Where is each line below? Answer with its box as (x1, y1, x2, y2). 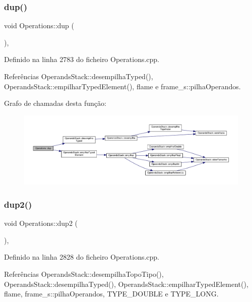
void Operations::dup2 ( (4, 218, 78, 228)
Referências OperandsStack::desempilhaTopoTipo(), (4, 268, 164, 279)
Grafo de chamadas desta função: (4, 98, 106, 108)
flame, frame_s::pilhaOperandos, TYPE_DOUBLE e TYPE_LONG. (4, 288, 219, 299)
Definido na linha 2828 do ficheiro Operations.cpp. (4, 252, 160, 262)
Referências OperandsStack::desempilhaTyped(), (4, 71, 153, 81)
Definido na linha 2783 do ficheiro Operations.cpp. (4, 54, 160, 65)
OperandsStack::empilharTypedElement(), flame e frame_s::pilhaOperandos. (4, 81, 241, 91)
